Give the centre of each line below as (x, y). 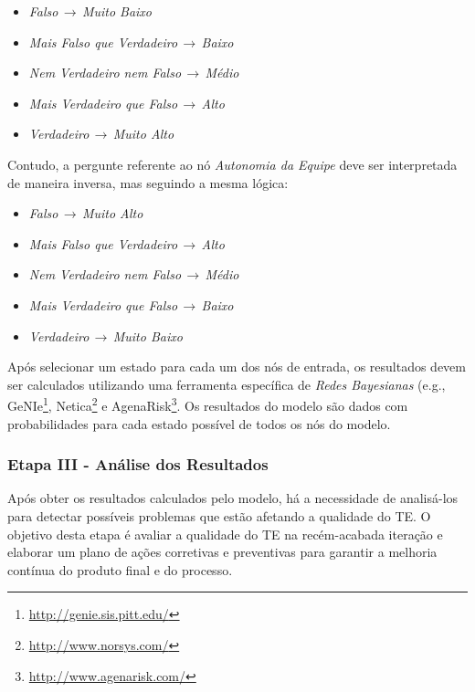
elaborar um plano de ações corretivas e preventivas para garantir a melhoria (222, 552)
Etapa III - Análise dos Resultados (138, 464)
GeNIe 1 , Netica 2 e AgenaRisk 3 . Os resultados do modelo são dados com (208, 404)
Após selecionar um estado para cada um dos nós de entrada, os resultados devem (237, 367)
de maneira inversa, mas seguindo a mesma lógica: (148, 182)
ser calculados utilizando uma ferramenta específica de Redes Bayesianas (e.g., (227, 384)
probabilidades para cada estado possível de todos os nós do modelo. (199, 423)
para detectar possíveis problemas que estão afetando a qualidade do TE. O (219, 515)
